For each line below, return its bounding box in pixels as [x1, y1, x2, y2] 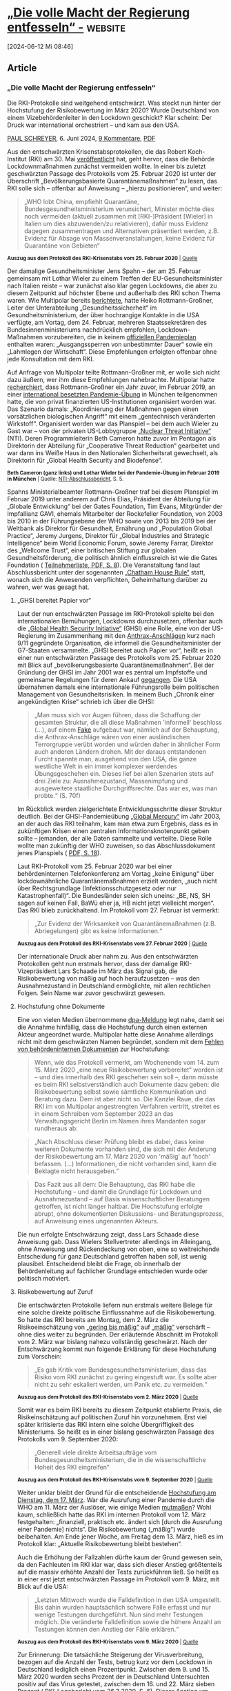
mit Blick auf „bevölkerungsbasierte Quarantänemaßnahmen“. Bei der [17, 661, 214, 669]
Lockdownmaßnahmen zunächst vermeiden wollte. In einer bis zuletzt [7, 162, 206, 170]
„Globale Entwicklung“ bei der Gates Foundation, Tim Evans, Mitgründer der [7, 502, 223, 510]
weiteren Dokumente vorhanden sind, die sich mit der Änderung [34, 1145, 217, 1153]
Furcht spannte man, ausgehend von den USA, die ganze [34, 754, 197, 763]
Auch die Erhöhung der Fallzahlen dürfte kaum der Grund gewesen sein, [17, 1553, 223, 1561]
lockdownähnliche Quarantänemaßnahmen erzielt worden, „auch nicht [17, 877, 217, 885]
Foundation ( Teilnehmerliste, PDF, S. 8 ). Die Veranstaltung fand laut [7, 561, 201, 569]
